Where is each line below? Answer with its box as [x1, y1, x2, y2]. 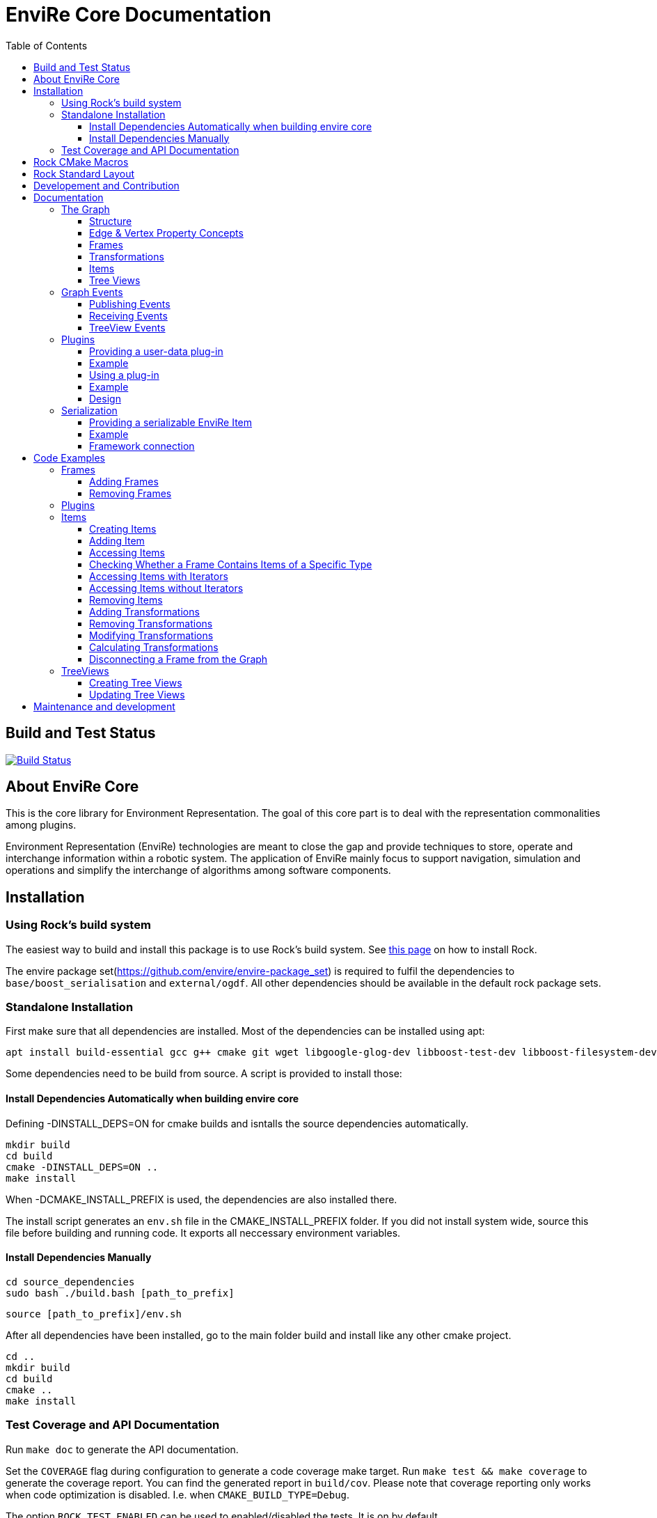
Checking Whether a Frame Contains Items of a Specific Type [89, 558, 372, 570]
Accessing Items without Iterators [89, 581, 244, 594]
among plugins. [6, 819, 77, 831]
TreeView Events [89, 321, 166, 334]
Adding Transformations [89, 605, 200, 618]
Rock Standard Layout [33, 167, 134, 180]
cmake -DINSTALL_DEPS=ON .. [6, 1161, 159, 1173]
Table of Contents [6, 39, 88, 52]
